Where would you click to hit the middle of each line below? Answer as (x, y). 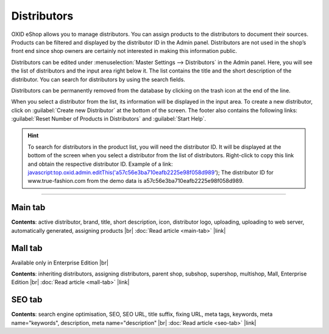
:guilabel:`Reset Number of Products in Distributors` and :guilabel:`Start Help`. (109, 119)
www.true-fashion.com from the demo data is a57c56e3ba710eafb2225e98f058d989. (136, 181)
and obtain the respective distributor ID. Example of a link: (100, 164)
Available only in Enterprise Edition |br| (60, 263)
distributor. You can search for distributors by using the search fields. (98, 79)
